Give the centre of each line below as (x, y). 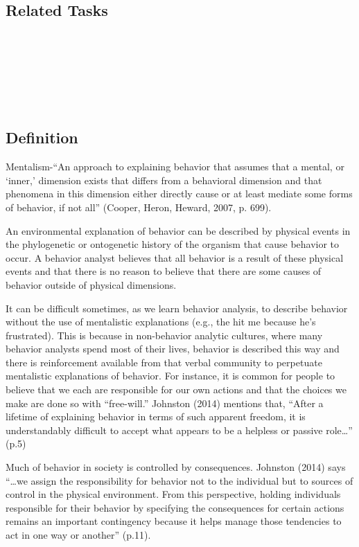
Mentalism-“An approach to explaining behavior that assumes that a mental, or (175, 167)
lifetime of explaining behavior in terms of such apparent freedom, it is (156, 416)
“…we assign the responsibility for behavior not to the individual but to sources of (179, 480)
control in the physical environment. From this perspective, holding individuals (173, 494)
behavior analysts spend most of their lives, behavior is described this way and (173, 349)
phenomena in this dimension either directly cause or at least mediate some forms (179, 194)
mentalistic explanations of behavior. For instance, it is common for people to (170, 376)
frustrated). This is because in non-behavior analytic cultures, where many (164, 335)
